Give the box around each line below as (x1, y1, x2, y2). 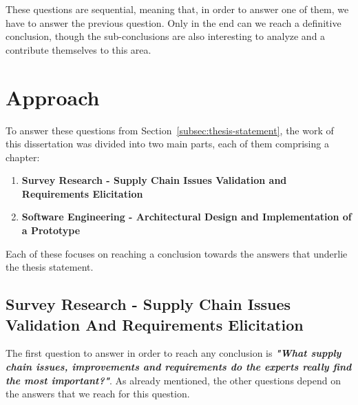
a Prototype (21, 223, 81, 238)
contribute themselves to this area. (6, 42, 151, 56)
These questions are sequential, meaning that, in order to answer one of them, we (6, 2, 349, 16)
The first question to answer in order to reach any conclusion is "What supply (6, 346, 341, 360)
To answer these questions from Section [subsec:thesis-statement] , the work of (6, 123, 334, 137)
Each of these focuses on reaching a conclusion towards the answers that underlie (6, 246, 348, 260)
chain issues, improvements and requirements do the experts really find (6, 360, 352, 374)
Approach (6, 83, 100, 111)
